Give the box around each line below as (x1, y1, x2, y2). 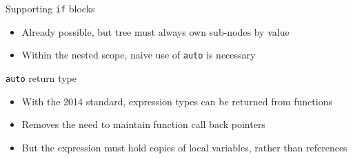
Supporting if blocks (6, 1, 95, 15)
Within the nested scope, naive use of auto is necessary (21, 47, 256, 62)
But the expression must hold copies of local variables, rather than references (21, 140, 347, 154)
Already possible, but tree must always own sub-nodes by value (21, 24, 290, 39)
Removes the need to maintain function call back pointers (21, 117, 265, 131)
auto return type (6, 70, 77, 85)
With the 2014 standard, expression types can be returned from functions (21, 94, 332, 108)
